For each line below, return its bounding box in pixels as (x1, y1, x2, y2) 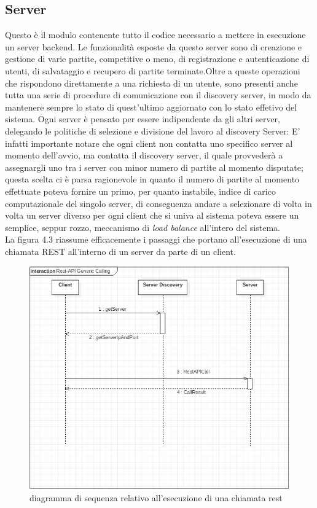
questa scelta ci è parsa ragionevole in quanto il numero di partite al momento (5, 173, 300, 186)
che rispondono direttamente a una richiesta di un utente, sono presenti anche (5, 76, 298, 89)
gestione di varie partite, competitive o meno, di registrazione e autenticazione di (5, 52, 310, 65)
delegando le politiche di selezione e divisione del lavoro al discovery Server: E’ (5, 124, 300, 137)
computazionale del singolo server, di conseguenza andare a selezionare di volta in (5, 197, 312, 209)
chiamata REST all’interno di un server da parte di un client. (5, 244, 236, 257)
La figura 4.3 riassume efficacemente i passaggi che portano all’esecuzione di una (5, 233, 307, 246)
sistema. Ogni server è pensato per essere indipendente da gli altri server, (5, 112, 280, 125)
